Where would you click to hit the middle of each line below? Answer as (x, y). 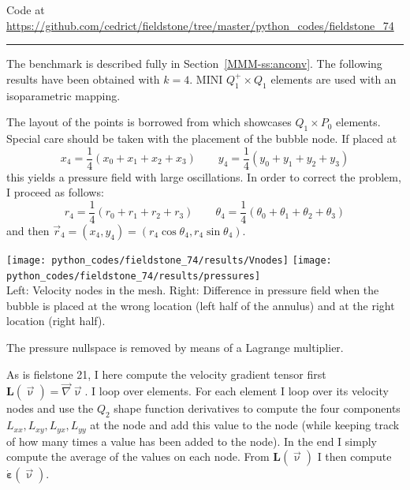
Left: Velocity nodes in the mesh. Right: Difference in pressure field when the (193, 290)
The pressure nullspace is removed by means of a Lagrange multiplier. (175, 347)
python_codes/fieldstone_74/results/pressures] (134, 276)
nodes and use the (50, 408)
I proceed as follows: (55, 192)
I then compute (354, 456)
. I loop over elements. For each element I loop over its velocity (237, 391)
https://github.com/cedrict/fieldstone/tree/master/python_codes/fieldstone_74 (200, 25)
